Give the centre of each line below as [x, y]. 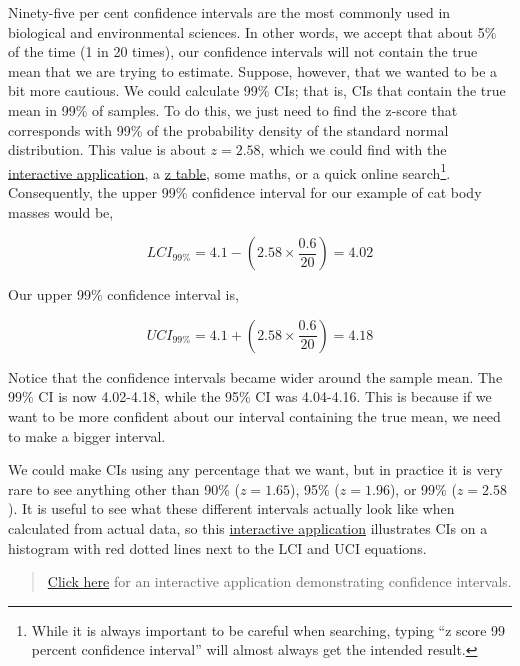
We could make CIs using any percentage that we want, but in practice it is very [255, 469]
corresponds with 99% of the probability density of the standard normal [228, 129]
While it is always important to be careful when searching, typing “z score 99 [268, 629]
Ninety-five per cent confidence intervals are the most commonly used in [229, 12]
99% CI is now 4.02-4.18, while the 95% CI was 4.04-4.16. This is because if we [250, 396]
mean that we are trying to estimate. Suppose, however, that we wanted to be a [253, 70]
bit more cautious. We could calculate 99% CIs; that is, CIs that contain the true [257, 90]
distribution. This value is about [107, 149]
